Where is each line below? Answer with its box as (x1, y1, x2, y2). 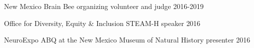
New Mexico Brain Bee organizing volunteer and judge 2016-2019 (4, 1, 204, 11)
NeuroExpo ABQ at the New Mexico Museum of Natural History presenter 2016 (4, 34, 251, 45)
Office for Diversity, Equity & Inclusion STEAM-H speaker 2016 (4, 17, 201, 28)
